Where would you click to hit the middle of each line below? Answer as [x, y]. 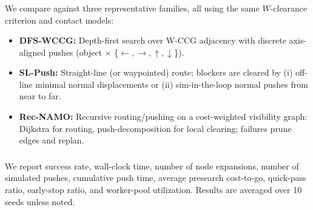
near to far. [40, 96]
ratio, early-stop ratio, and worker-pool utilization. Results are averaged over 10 [153, 189]
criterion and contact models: [59, 20]
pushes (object [76, 52]
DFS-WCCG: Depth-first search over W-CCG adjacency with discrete [153, 40]
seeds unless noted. [40, 201]
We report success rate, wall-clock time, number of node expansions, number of [152, 166]
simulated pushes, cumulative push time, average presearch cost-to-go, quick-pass [156, 178]
